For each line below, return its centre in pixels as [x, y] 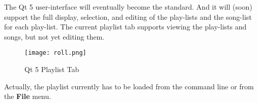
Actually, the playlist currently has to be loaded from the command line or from [129, 86]
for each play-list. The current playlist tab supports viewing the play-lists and [125, 27]
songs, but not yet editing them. [54, 36]
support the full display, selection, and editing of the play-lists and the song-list [128, 16]
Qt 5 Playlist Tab [52, 69]
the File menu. [28, 96]
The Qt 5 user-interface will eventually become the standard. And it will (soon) [128, 7]
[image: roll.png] [55, 53]
